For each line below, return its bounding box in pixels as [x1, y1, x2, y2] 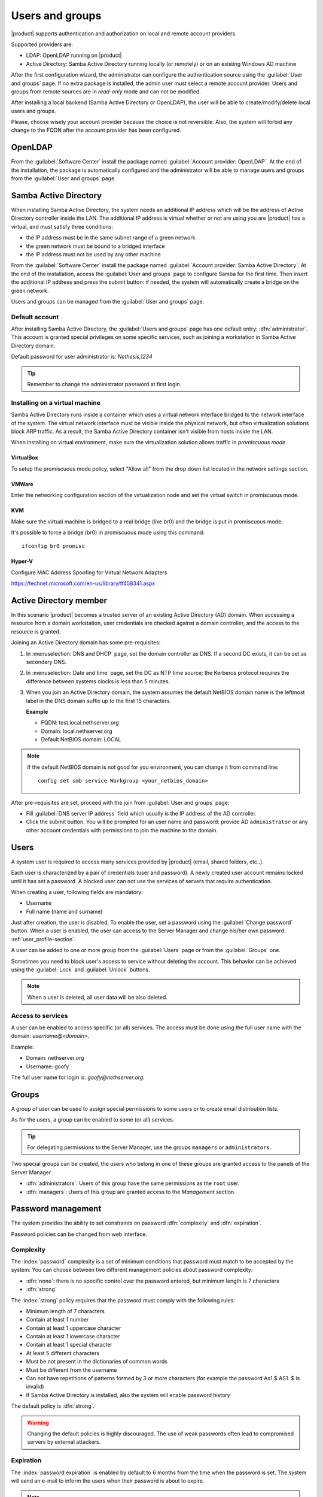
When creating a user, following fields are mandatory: [11, 888, 144, 895]
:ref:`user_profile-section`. [11, 935, 76, 943]
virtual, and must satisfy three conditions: [11, 223, 114, 230]
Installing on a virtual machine [11, 398, 101, 407]
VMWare [11, 480, 34, 487]
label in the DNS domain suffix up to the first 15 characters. [26, 697, 172, 704]
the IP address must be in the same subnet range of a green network [26, 234, 196, 241]
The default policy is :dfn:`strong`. [11, 1402, 95, 1410]
